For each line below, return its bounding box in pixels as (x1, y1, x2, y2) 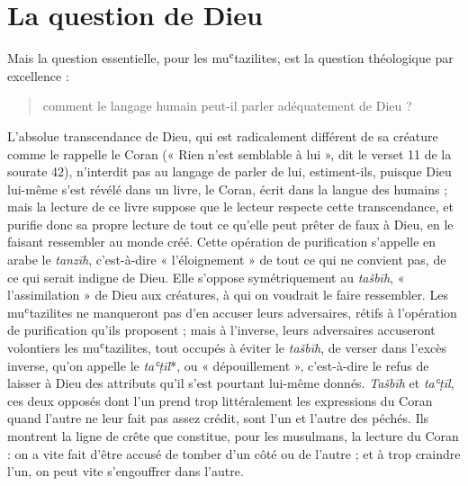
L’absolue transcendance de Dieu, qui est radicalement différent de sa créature (7, 126, 438, 145)
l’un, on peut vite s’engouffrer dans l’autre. (7, 462, 244, 481)
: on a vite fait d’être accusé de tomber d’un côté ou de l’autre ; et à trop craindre (7, 444, 461, 463)
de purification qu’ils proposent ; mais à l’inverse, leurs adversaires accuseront (7, 320, 436, 339)
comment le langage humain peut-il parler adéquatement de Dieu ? (42, 96, 412, 115)
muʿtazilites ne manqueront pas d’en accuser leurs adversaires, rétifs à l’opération (7, 302, 457, 321)
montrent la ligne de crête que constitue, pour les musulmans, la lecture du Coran (7, 427, 459, 445)
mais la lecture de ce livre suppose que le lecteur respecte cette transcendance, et (7, 197, 454, 216)
